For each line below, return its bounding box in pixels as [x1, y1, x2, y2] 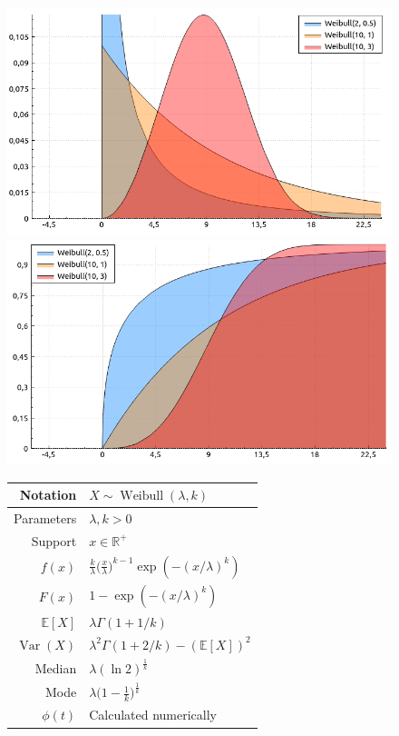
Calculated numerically [89, 705, 218, 724]
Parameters [14, 508, 77, 527]
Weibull [120, 490, 164, 503]
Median [34, 658, 77, 677]
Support [31, 531, 77, 550]
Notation [19, 485, 77, 504]
